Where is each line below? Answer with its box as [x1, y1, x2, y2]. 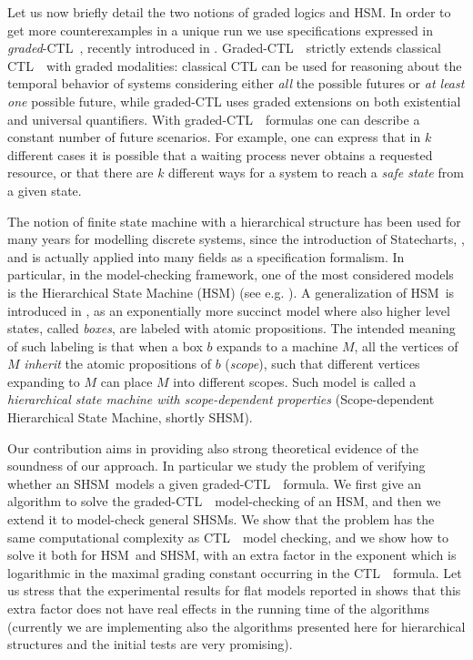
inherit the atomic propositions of [24, 354, 211, 373]
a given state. [7, 180, 82, 199]
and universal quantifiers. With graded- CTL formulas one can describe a [7, 109, 420, 128]
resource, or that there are [7, 163, 154, 182]
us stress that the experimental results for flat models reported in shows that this [7, 581, 461, 600]
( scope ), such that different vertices [225, 354, 420, 373]
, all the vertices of [354, 336, 458, 355]
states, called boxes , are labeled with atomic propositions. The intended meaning [7, 319, 456, 338]
